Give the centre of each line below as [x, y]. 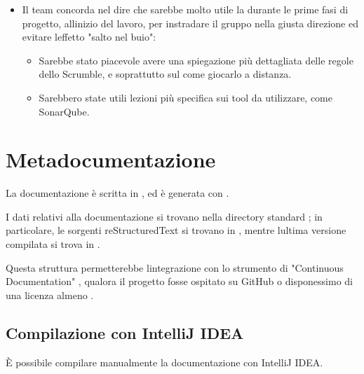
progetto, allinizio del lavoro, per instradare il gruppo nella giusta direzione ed [190, 23]
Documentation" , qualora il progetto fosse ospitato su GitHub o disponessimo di [179, 281]
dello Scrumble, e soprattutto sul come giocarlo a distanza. [165, 74]
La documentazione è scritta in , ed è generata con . [117, 193]
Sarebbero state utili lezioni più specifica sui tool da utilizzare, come [186, 97]
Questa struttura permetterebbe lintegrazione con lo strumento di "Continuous [175, 267]
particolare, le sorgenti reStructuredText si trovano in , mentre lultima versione [176, 230]
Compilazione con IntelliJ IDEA [125, 332]
